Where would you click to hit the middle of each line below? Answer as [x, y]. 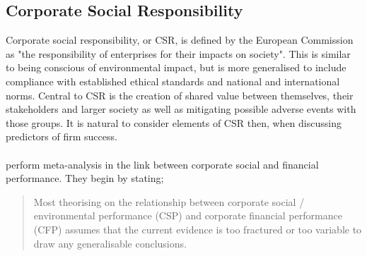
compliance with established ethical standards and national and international [173, 81]
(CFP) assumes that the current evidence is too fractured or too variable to [198, 229]
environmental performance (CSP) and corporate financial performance [188, 215]
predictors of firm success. [62, 136]
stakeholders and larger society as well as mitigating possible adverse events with [181, 109]
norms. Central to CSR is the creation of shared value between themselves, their [180, 95]
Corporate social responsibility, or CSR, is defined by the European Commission [180, 40]
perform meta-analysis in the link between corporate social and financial [162, 164]
